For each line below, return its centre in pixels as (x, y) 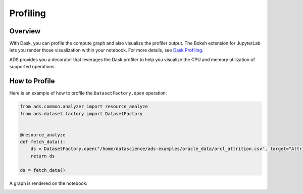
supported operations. (33, 67)
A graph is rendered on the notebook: (48, 183)
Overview (25, 31)
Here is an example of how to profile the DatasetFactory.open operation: (88, 93)
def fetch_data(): (43, 142)
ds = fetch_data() (43, 170)
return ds (43, 156)
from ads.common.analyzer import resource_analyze (84, 107)
